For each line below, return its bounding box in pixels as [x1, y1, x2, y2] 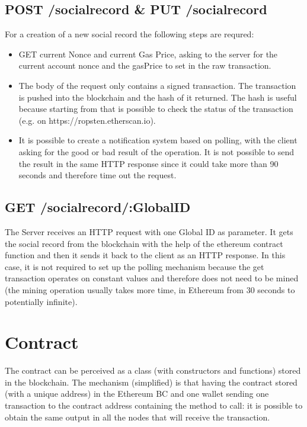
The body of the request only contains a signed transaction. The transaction [18, 79, 296, 91]
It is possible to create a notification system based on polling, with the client [18, 134, 298, 146]
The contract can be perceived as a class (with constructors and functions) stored [5, 364, 301, 377]
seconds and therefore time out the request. [18, 169, 177, 181]
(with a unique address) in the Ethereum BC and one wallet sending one [5, 387, 269, 400]
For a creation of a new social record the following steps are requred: [5, 28, 254, 40]
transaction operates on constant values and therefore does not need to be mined [5, 272, 299, 284]
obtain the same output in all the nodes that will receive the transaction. [5, 410, 270, 423]
